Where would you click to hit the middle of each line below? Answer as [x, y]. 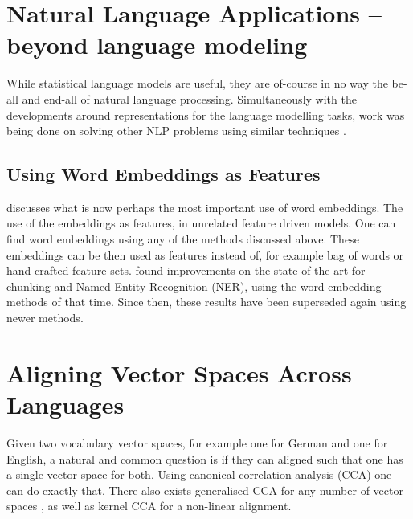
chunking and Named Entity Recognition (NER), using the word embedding [194, 286]
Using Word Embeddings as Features [164, 174]
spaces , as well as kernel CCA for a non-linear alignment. [149, 506]
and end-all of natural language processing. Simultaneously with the [189, 98]
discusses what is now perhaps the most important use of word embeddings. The [205, 207]
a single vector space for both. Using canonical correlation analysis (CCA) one [199, 474]
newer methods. [45, 318]
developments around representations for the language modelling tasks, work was [206, 114]
